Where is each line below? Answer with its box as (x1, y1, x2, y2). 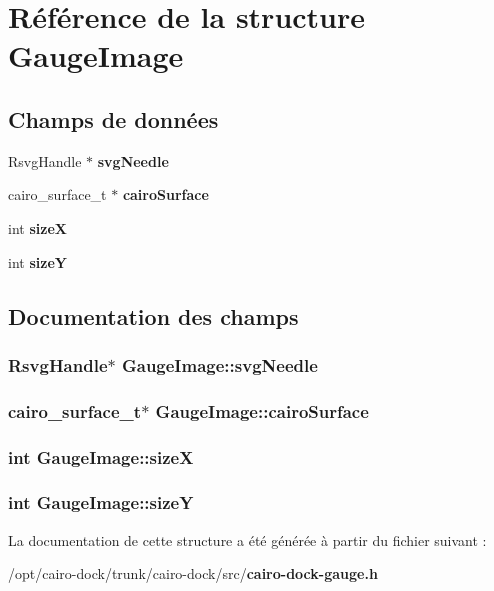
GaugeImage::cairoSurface (155, 398, 369, 423)
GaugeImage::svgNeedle (121, 352, 318, 377)
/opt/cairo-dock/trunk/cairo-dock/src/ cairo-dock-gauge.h (8, 563, 378, 584)
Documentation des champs (8, 300, 299, 331)
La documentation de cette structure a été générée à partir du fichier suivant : (8, 529, 487, 550)
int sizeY (8, 251, 67, 272)
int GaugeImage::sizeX (8, 444, 194, 469)
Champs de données (8, 103, 219, 134)
